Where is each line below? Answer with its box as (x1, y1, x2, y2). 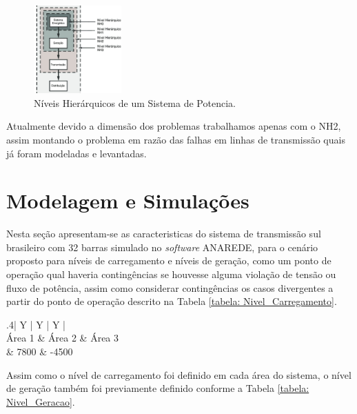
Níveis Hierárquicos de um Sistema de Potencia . (34, 95, 236, 110)
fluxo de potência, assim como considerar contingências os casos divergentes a (6, 280, 334, 295)
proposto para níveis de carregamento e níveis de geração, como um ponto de (6, 253, 331, 268)
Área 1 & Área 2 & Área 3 (6, 331, 119, 345)
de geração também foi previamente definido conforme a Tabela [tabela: (6, 381, 309, 395)
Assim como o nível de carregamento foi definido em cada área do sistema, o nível (6, 367, 351, 382)
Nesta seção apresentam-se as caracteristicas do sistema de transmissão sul (6, 226, 321, 241)
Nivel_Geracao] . (6, 394, 75, 408)
